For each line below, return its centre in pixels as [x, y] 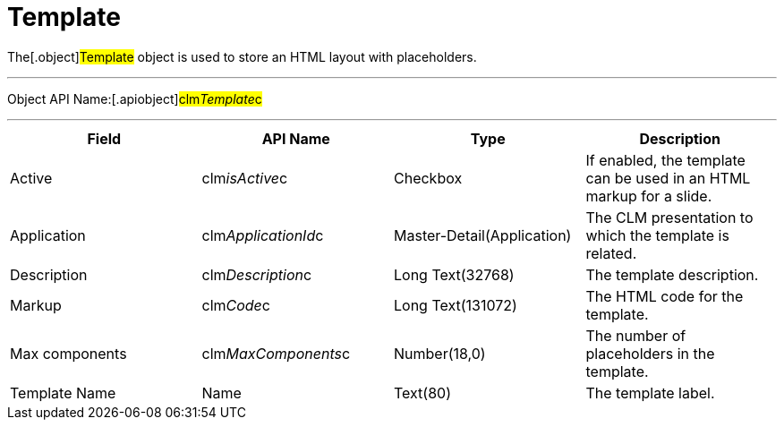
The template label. [650, 393]
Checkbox [428, 178]
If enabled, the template [665, 160]
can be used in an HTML [668, 178]
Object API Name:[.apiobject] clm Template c [135, 98]
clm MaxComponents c [276, 353]
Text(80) [422, 393]
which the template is [657, 235]
